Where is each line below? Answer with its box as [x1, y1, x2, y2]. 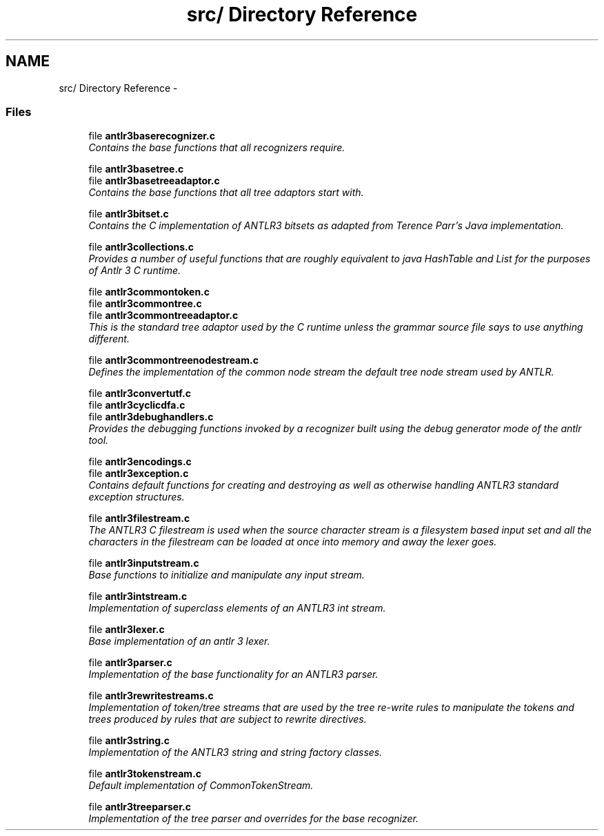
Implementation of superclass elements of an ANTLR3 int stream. [88, 602, 386, 614]
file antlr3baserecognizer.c [88, 130, 215, 142]
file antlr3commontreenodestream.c [88, 354, 259, 367]
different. [88, 333, 130, 345]
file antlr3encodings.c [88, 456, 192, 468]
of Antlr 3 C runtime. [88, 264, 181, 277]
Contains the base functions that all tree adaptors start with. [88, 186, 364, 199]
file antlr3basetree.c [88, 163, 184, 175]
